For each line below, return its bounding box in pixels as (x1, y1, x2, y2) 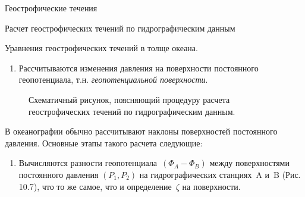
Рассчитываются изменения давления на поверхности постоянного (18, 61, 259, 74)
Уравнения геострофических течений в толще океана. (5, 42, 198, 54)
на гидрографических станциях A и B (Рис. (139, 168, 301, 180)
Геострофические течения (5, 2, 98, 14)
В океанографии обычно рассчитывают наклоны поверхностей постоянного (5, 125, 278, 137)
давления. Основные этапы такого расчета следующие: (5, 136, 203, 149)
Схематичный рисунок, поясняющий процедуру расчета (29, 93, 230, 105)
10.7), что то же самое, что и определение (18, 180, 172, 192)
